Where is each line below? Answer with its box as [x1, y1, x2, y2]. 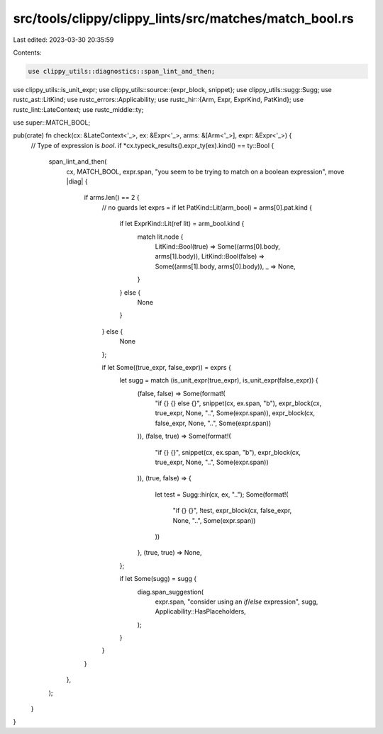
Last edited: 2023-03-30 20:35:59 [13, 35, 114, 44]
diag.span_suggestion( [137, 587, 204, 596]
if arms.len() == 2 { [84, 193, 140, 202]
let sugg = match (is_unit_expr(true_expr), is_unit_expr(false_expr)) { [119, 376, 318, 385]
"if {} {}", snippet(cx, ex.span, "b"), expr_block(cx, [155, 448, 301, 456]
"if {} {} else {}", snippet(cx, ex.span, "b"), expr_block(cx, [155, 399, 322, 407]
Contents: [13, 48, 42, 57]
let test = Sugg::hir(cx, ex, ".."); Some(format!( [155, 490, 289, 499]
